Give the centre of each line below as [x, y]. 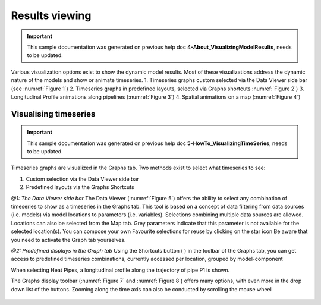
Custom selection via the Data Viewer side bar [82, 179]
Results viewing [51, 15]
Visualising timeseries [53, 114]
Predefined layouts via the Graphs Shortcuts [80, 187]
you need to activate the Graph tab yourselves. [68, 240]
